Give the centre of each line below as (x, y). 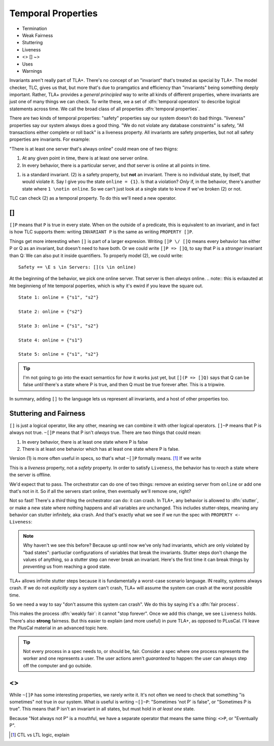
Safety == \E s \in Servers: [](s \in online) (77, 267)
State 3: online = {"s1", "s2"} (59, 326)
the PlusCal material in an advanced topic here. (59, 628)
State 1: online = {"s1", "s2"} (59, 298)
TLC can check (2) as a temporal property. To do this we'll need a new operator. (93, 198)
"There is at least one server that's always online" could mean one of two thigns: (94, 149)
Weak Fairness (38, 35)
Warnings (32, 71)
